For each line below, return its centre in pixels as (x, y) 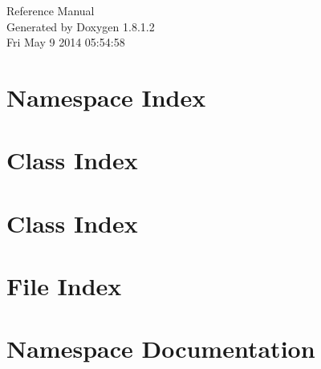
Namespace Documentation (161, 349)
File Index (64, 286)
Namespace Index (106, 97)
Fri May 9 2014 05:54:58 (66, 42)
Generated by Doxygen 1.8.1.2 (81, 26)
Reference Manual (51, 10)
